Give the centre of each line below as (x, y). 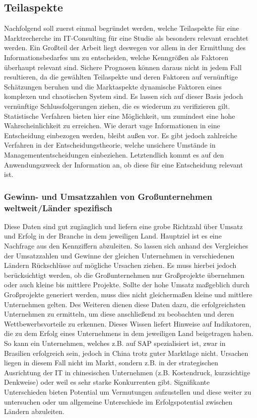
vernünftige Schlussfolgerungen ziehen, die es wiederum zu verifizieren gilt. (117, 106)
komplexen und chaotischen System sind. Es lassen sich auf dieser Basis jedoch (124, 96)
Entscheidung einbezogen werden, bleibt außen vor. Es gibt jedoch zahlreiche (121, 135)
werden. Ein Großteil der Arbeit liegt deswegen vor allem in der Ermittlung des (125, 47)
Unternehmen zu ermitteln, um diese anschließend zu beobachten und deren (119, 314)
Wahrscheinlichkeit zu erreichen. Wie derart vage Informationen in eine (112, 125)
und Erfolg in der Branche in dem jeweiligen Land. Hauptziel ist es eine (113, 236)
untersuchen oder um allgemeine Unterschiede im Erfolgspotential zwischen (118, 401)
